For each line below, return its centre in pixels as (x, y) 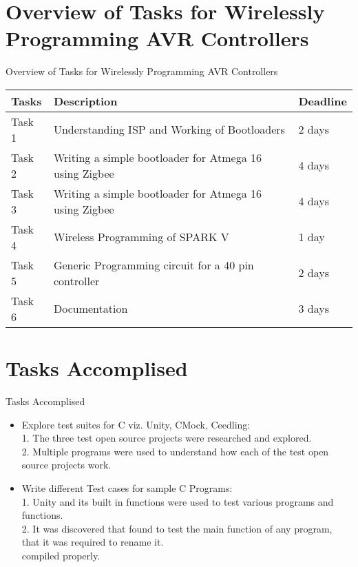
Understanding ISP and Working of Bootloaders (169, 130)
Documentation (91, 309)
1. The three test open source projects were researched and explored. (167, 438)
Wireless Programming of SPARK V (141, 237)
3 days (314, 309)
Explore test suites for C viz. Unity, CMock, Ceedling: (136, 424)
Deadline (323, 101)
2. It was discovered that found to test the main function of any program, (177, 528)
